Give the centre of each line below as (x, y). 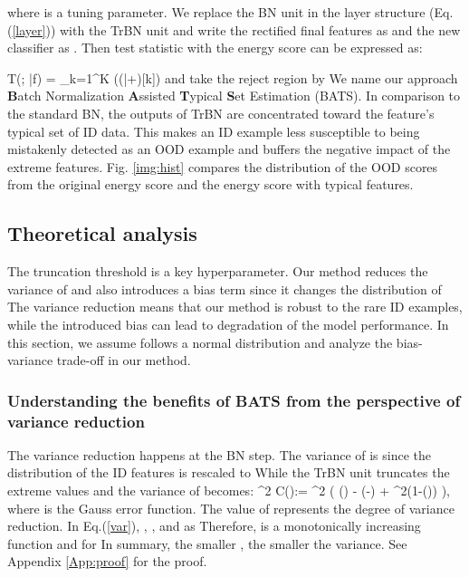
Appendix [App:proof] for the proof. (107, 561)
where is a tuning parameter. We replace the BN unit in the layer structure (216, 12)
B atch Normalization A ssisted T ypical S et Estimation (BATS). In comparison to (234, 96)
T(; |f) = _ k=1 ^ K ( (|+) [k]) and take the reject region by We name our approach (233, 77)
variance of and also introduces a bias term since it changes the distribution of (225, 288)
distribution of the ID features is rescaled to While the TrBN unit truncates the (229, 472)
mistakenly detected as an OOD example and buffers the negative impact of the (229, 149)
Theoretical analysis (102, 233)
